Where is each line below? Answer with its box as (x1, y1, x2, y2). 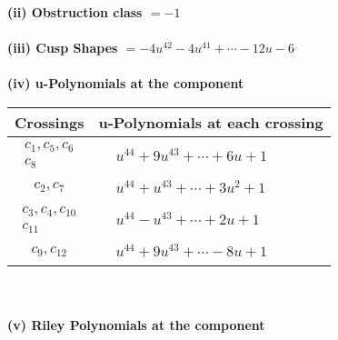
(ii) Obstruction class (7, 3, 143, 21)
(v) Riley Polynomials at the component (7, 315, 265, 334)
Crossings (15, 111, 84, 133)
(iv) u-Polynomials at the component (7, 74, 244, 93)
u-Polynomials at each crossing (98, 111, 323, 133)
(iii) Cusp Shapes (7, 38, 118, 57)
